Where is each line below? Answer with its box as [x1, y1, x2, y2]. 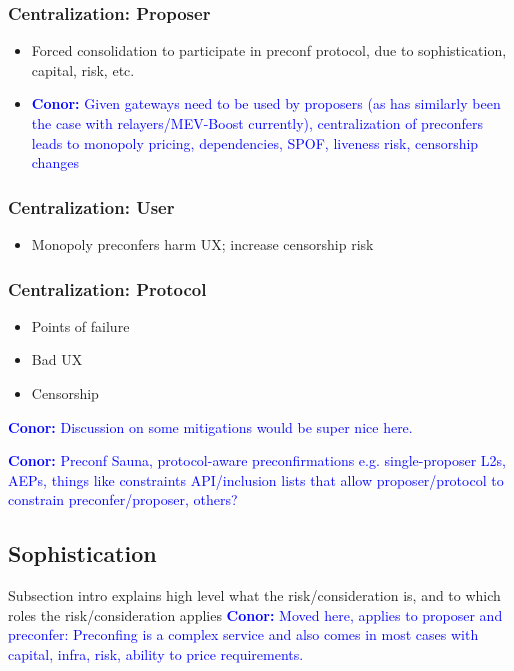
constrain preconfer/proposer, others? [8, 489, 238, 510]
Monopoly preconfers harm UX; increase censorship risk [31, 234, 374, 254]
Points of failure [31, 315, 130, 336]
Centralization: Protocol [8, 276, 207, 301]
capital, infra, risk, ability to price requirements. [8, 643, 304, 664]
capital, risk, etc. [31, 59, 135, 80]
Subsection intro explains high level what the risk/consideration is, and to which [8, 585, 501, 606]
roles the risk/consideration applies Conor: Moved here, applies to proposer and [8, 604, 503, 625]
